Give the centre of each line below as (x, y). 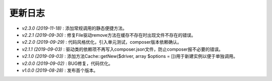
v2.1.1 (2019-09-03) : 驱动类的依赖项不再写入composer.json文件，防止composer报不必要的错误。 (123, 49)
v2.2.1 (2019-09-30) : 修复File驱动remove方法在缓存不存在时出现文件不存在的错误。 (109, 35)
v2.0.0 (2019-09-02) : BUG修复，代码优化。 (67, 63)
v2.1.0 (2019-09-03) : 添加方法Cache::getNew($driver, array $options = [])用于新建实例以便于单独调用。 (130, 56)
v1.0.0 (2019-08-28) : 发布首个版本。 (60, 70)
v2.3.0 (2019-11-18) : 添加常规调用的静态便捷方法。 (75, 28)
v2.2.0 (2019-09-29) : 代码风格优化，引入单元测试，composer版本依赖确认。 (102, 42)
